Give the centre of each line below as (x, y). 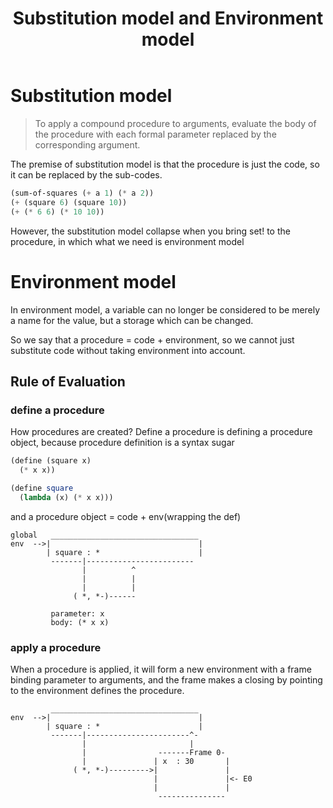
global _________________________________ (104, 535)
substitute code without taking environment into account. (128, 350)
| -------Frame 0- (153, 752)
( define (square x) (51, 461)
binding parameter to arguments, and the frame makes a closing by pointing (166, 679)
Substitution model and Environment (168, 18)
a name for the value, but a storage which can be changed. (132, 320)
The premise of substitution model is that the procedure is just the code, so (165, 164)
